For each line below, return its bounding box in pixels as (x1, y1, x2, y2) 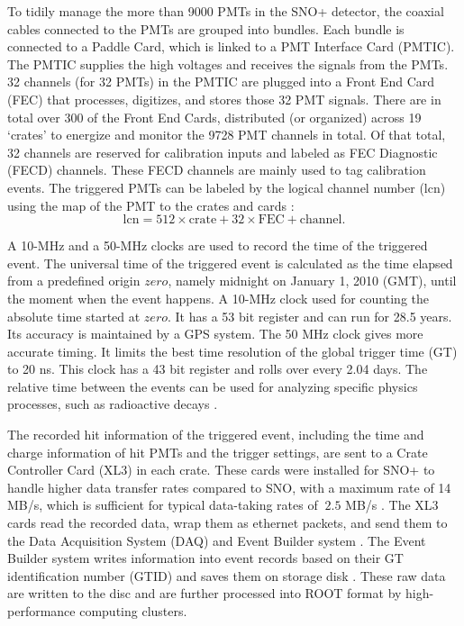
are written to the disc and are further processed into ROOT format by (7, 584, 402, 603)
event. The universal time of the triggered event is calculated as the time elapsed (7, 253, 453, 272)
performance (7, 602, 76, 620)
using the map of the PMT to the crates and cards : (7, 195, 295, 214)
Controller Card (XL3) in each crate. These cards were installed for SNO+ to (7, 460, 435, 479)
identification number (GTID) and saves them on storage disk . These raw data (7, 566, 446, 585)
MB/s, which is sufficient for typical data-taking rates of (7, 495, 318, 514)
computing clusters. (79, 602, 187, 620)
